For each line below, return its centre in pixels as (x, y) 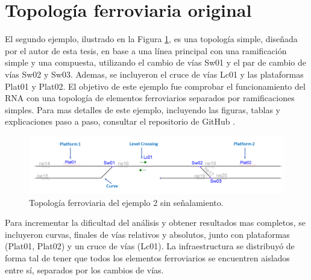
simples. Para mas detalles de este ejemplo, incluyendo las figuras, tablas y (143, 109)
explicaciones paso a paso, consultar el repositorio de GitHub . (120, 121)
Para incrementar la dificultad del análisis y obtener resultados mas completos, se (155, 222)
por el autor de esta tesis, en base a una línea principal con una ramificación (146, 50)
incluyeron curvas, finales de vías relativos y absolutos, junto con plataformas (147, 234)
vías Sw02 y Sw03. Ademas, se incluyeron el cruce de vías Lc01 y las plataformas (154, 74)
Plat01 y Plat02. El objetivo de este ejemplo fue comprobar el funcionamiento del (155, 86)
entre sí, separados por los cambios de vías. (84, 269)
